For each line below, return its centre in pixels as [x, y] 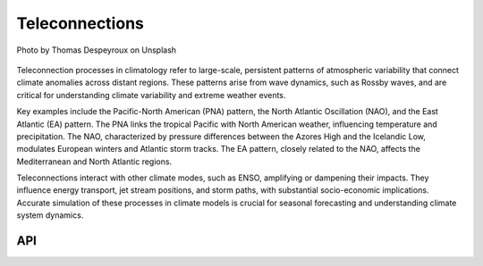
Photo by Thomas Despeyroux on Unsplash [97, 50]
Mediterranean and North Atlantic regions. [94, 162]
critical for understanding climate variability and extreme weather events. [151, 95]
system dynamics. [50, 215]
